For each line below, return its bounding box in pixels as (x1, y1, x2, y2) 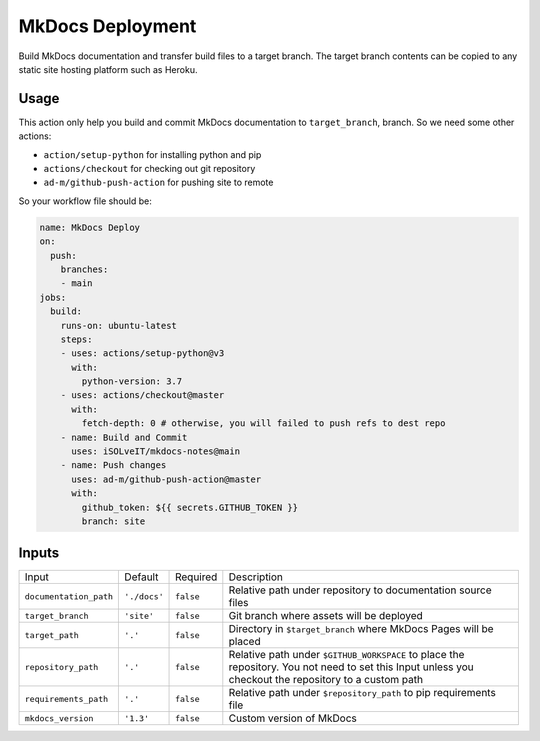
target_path (24, 630, 79, 640)
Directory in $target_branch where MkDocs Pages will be (228, 622, 494, 636)
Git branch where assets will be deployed (228, 609, 424, 623)
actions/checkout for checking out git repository (43, 163, 256, 175)
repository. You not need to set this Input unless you (228, 660, 474, 674)
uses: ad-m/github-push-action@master (71, 473, 262, 485)
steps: (60, 333, 93, 345)
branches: (60, 263, 109, 275)
